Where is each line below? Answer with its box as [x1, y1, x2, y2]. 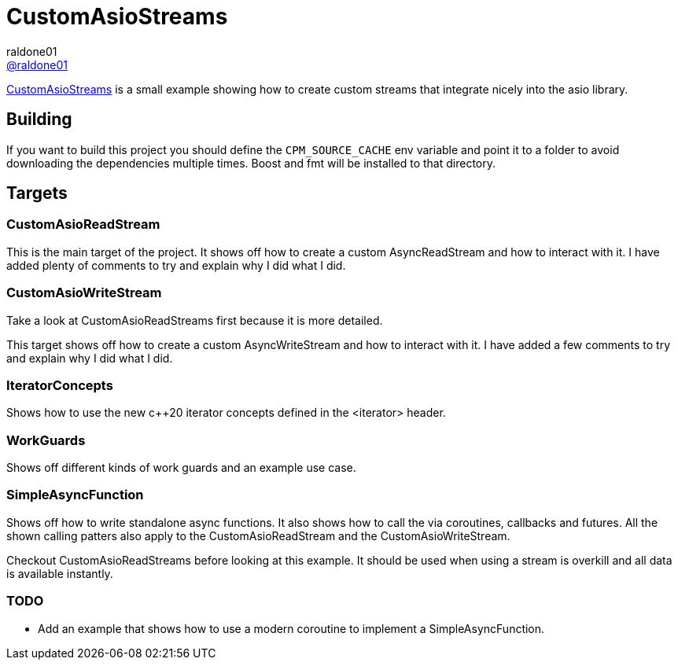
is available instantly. [6, 566, 113, 580]
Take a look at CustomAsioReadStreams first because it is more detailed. [6, 313, 383, 327]
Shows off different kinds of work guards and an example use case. [6, 461, 356, 475]
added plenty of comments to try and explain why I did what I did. [6, 258, 346, 272]
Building [6, 109, 72, 130]
